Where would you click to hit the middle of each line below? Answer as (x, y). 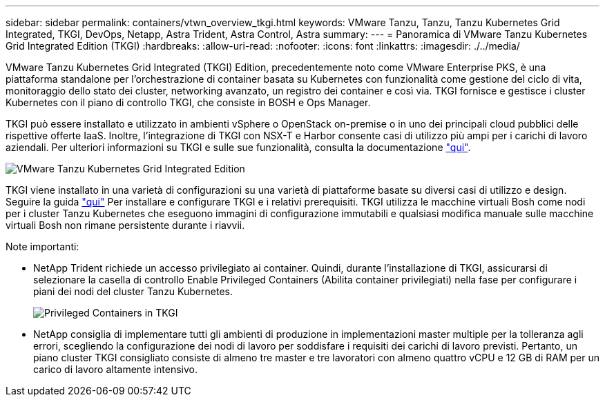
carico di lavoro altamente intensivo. (115, 369)
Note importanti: (42, 247)
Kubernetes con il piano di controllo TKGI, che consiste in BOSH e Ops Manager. (188, 102)
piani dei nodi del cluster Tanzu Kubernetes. (133, 291)
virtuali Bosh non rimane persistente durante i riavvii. (125, 225)
